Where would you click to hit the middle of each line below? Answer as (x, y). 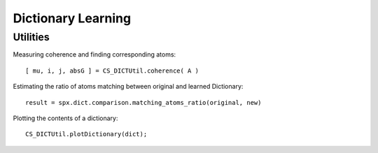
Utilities (31, 37)
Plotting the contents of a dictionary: (65, 118)
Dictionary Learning (72, 18)
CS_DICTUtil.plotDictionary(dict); (86, 134)
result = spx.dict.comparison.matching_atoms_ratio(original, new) (143, 102)
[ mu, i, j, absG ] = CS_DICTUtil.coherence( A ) (112, 71)
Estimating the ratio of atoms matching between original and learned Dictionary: (128, 87)
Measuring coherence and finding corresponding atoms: (94, 54)
